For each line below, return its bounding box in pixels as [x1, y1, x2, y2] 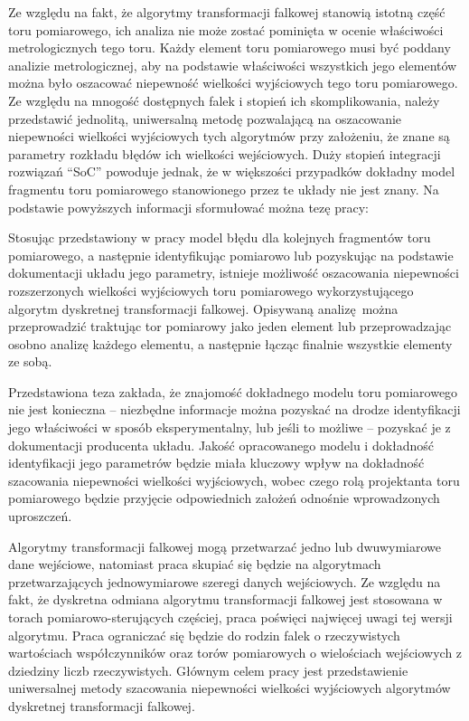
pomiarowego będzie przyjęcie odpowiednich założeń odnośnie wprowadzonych [8, 489, 440, 508]
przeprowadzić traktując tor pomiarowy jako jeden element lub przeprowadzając [8, 317, 452, 336]
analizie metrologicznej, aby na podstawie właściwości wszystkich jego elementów [8, 55, 457, 74]
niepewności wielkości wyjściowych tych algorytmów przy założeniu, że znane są [8, 127, 450, 146]
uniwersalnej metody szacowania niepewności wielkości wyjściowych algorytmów [8, 678, 451, 697]
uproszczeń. [8, 507, 72, 526]
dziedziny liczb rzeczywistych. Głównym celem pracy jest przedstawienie [8, 660, 408, 679]
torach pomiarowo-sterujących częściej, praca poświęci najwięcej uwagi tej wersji [8, 608, 453, 626]
